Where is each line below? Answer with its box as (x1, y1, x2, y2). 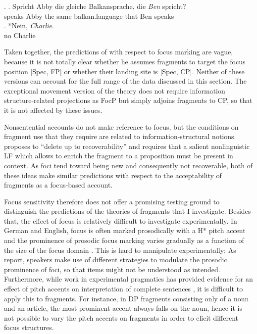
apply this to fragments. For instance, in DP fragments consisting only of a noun (4, 293, 249, 303)
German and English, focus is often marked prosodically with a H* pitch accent (4, 225, 246, 236)
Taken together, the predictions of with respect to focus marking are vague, (4, 47, 233, 57)
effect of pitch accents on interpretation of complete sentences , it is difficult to (4, 284, 243, 294)
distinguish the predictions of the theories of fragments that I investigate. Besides (4, 206, 251, 216)
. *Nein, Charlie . (4, 20, 54, 31)
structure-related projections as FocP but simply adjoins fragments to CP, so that (4, 95, 253, 105)
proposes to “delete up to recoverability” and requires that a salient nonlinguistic (4, 141, 250, 151)
